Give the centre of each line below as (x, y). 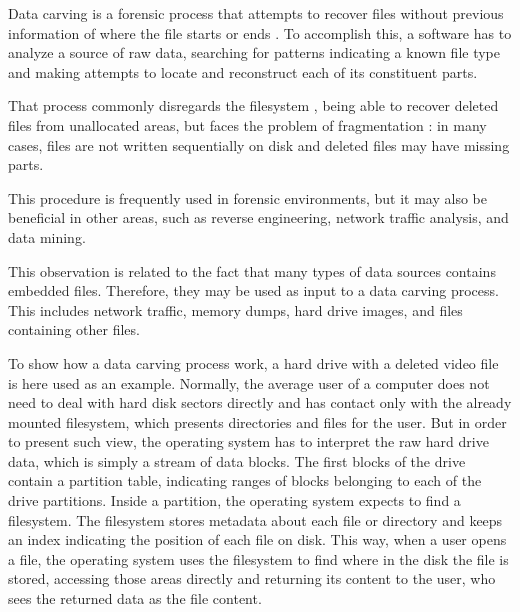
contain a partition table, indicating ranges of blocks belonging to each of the (245, 480)
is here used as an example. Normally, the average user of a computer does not (249, 382)
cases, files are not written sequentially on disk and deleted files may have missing (259, 144)
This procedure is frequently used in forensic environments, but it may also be (247, 197)
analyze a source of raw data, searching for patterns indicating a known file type (254, 52)
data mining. (47, 236)
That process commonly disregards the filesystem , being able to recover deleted (253, 105)
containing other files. (74, 329)
